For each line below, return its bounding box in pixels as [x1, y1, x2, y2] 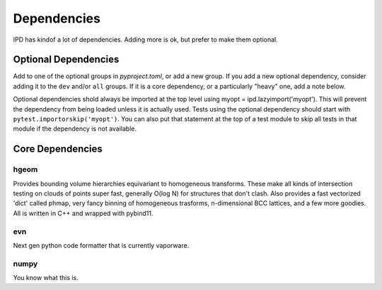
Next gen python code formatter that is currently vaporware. [13, 241, 190, 250]
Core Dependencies [13, 143, 103, 155]
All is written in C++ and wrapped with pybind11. [13, 209, 154, 217]
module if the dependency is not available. [13, 124, 137, 133]
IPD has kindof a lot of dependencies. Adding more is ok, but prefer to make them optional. [13, 35, 279, 44]
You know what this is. [13, 274, 79, 282]
